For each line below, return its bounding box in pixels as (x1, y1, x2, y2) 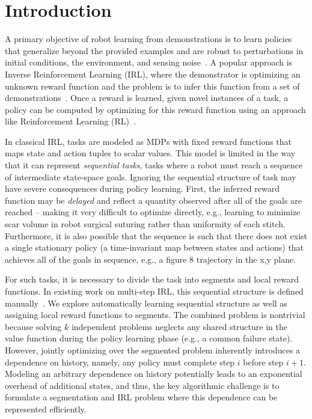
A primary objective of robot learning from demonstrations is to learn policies (5, 32, 292, 45)
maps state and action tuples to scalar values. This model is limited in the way (5, 147, 296, 159)
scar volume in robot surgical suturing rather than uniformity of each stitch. (5, 218, 286, 230)
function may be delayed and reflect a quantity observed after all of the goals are (5, 194, 302, 206)
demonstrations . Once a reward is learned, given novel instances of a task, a (5, 91, 289, 104)
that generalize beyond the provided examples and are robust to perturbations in (5, 44, 304, 57)
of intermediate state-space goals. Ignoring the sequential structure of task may (5, 170, 296, 183)
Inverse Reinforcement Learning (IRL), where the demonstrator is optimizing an (5, 67, 301, 80)
